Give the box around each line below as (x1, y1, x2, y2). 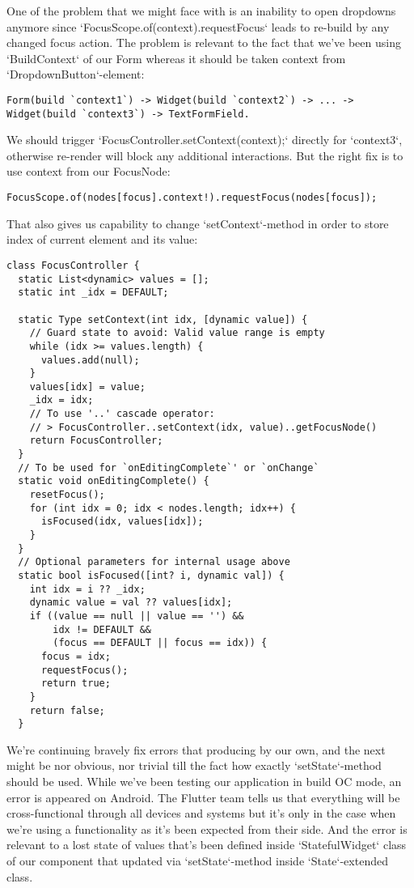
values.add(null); (40, 354, 140, 366)
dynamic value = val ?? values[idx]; (29, 597, 233, 609)
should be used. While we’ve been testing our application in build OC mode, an (6, 773, 402, 790)
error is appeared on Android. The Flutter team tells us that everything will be (6, 788, 400, 805)
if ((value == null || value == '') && (29, 610, 244, 622)
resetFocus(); (29, 489, 105, 501)
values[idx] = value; (29, 380, 146, 393)
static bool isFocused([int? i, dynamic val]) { (18, 570, 285, 581)
